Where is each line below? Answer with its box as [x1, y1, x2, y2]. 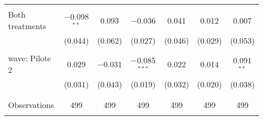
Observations [8, 99, 54, 110]
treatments [8, 20, 47, 32]
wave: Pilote [8, 52, 51, 64]
